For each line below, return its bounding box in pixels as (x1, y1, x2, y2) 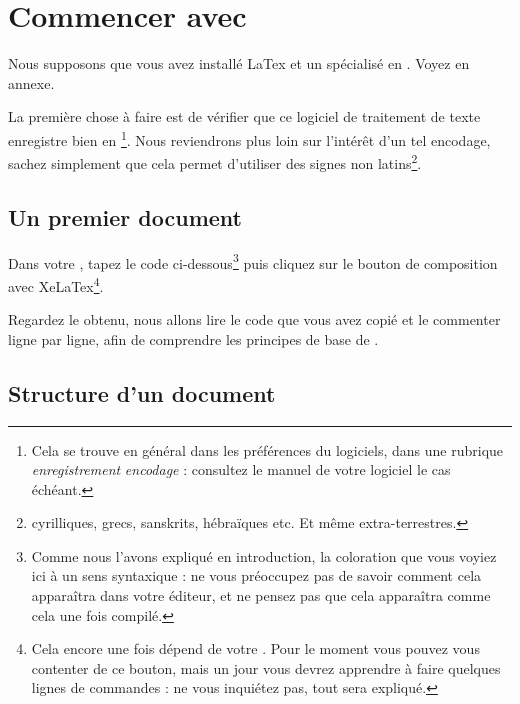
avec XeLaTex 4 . (8, 272, 104, 296)
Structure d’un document (8, 377, 276, 408)
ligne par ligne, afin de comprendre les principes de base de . (8, 328, 379, 349)
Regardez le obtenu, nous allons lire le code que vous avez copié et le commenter (8, 309, 501, 330)
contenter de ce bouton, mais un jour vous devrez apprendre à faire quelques (31, 657, 501, 678)
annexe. (8, 72, 55, 93)
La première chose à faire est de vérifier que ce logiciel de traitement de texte (8, 106, 481, 127)
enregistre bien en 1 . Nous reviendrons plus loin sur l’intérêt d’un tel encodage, (8, 126, 491, 150)
